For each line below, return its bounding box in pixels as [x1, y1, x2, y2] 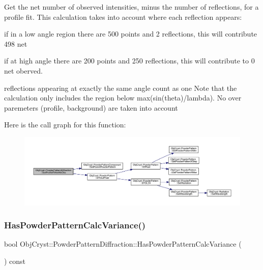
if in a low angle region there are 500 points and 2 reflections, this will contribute [4, 28, 257, 39]
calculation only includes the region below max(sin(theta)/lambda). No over [4, 92, 242, 103]
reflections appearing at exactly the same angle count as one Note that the [4, 82, 237, 93]
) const [4, 255, 26, 266]
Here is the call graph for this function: [4, 119, 126, 130]
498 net [4, 38, 27, 49]
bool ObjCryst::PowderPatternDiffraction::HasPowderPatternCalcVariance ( [4, 239, 242, 249]
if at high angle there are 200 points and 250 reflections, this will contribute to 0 [4, 55, 255, 66]
